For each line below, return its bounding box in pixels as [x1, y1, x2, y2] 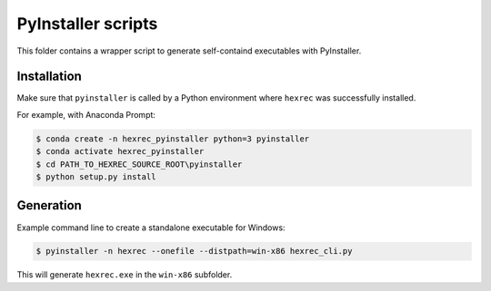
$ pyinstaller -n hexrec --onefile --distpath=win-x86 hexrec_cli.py [35, 246, 353, 257]
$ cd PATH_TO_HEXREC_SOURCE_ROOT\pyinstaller [35, 159, 243, 170]
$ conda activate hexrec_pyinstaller [35, 146, 205, 157]
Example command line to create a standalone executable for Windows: [16, 222, 286, 233]
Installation [16, 69, 82, 84]
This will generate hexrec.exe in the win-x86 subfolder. [16, 269, 233, 280]
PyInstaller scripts [16, 14, 158, 34]
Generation [16, 198, 82, 213]
